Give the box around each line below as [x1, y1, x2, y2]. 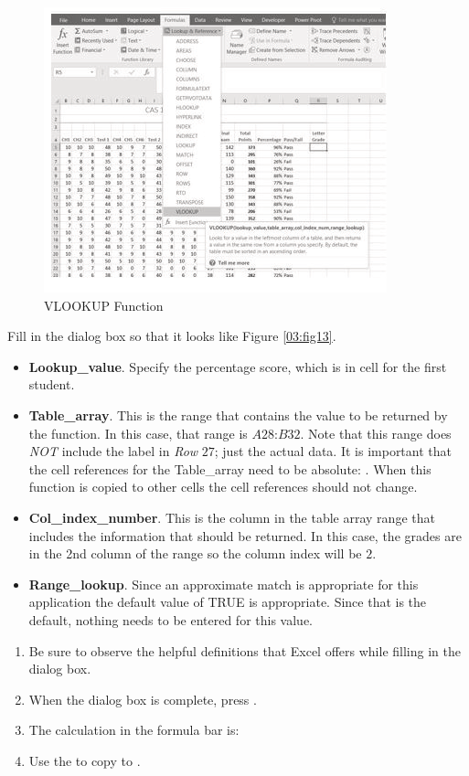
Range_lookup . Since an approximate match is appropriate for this [28, 574, 419, 593]
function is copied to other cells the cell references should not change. [28, 477, 418, 496]
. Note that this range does [300, 423, 452, 442]
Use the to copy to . [28, 750, 141, 770]
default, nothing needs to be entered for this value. [28, 610, 313, 629]
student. [28, 375, 75, 394]
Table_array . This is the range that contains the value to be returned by [28, 405, 448, 424]
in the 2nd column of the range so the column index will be [28, 544, 362, 563]
